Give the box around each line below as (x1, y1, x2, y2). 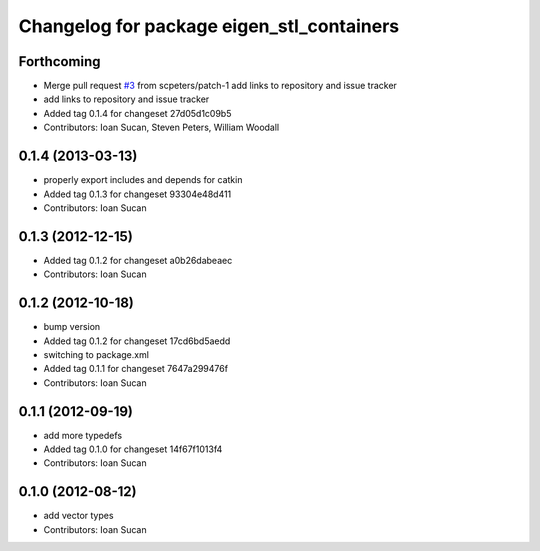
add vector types (43, 510, 114, 522)
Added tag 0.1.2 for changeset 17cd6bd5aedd (43, 335, 231, 347)
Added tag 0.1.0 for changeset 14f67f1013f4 (43, 443, 223, 455)
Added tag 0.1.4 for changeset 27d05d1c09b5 (43, 107, 232, 119)
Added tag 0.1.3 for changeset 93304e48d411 (43, 188, 232, 200)
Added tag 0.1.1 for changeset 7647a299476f (43, 363, 229, 375)
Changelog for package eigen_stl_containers (18, 15, 400, 37)
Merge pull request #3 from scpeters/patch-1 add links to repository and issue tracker (43, 80, 397, 92)
